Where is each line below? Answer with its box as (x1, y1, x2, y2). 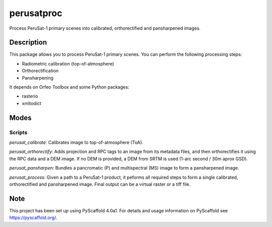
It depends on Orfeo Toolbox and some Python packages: (9, 84, 129, 90)
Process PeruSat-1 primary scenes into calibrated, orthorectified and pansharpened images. (9, 25, 201, 31)
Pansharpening (22, 74, 54, 81)
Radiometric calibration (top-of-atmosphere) (22, 60, 114, 66)
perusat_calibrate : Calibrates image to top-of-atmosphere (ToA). (9, 139, 144, 145)
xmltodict (22, 100, 41, 106)
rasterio (22, 93, 38, 99)
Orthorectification (22, 68, 59, 74)
